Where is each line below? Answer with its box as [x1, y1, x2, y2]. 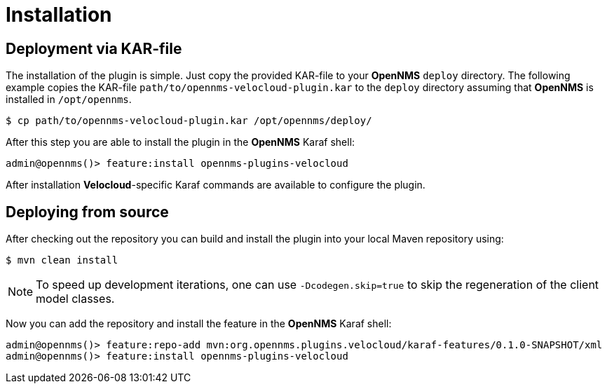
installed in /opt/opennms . [6, 93, 132, 106]
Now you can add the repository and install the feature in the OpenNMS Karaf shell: [6, 318, 392, 330]
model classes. [36, 292, 115, 306]
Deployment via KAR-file [6, 39, 182, 57]
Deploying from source [6, 203, 169, 221]
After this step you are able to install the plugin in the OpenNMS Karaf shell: [6, 136, 355, 149]
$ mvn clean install [6, 254, 118, 266]
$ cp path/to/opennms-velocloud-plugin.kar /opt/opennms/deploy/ [6, 115, 372, 127]
